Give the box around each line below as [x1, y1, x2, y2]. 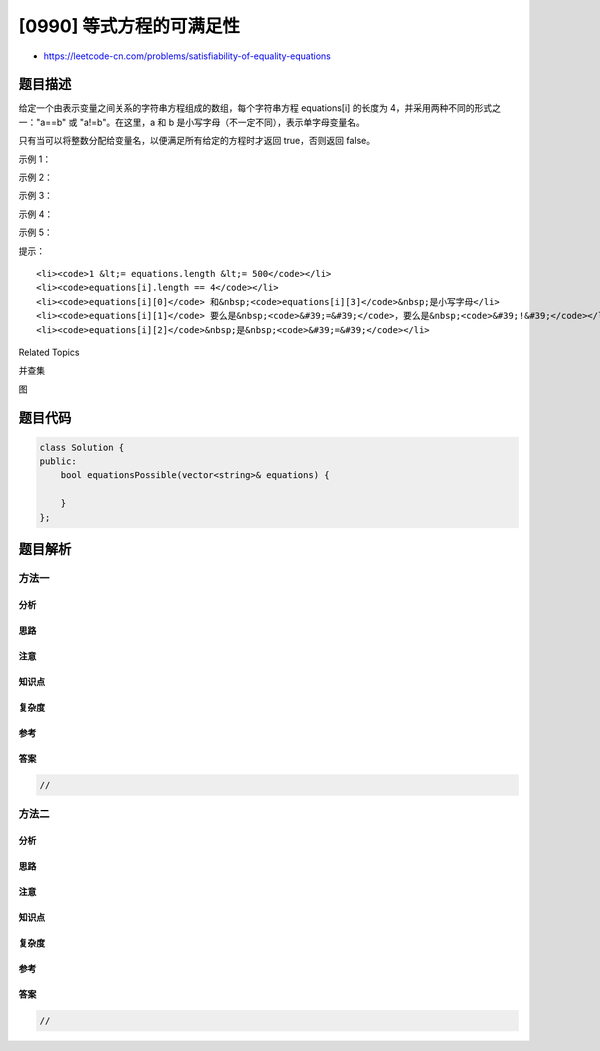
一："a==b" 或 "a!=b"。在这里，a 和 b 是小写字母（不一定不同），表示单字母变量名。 [18, 116, 365, 128]
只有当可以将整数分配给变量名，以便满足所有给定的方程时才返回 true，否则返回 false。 [18, 135, 375, 147]
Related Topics [18, 346, 80, 358]
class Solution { [39, 441, 125, 453]
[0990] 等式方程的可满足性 [18, 15, 240, 37]
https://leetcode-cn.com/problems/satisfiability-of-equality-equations [43, 50, 332, 62]
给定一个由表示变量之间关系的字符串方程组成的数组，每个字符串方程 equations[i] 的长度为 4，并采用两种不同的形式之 [18, 102, 502, 114]
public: [39, 456, 77, 467]
